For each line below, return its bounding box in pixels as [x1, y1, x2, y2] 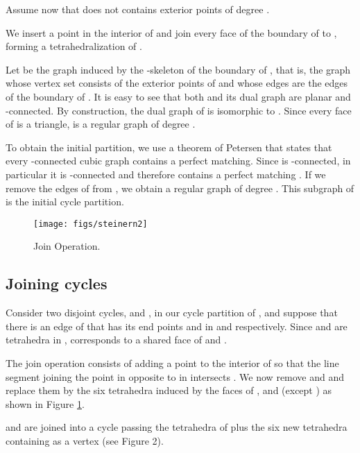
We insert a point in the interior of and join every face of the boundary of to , [6, 25, 337, 40]
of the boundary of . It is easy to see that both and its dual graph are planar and [6, 89, 351, 103]
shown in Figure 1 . [6, 396, 85, 411]
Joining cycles [6, 273, 108, 294]
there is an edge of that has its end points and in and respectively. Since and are [6, 318, 348, 333]
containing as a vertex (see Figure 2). [6, 433, 164, 447]
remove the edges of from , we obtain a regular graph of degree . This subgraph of [6, 180, 354, 195]
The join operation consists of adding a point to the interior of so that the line [6, 355, 339, 370]
